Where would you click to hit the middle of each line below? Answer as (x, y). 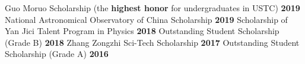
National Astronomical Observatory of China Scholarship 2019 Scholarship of (146, 19)
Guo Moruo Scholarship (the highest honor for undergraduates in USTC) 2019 (152, 8)
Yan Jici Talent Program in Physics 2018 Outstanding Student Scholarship (142, 31)
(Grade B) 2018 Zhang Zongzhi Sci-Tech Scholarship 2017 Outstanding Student (152, 42)
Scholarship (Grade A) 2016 (57, 54)
